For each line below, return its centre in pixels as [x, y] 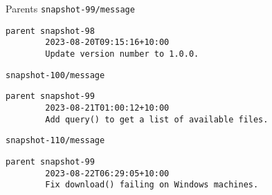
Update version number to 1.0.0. [122, 54]
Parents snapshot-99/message [70, 8]
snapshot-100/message [55, 75]
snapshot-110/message [55, 141]
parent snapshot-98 [50, 31]
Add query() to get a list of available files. [157, 119]
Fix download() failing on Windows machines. [152, 185]
